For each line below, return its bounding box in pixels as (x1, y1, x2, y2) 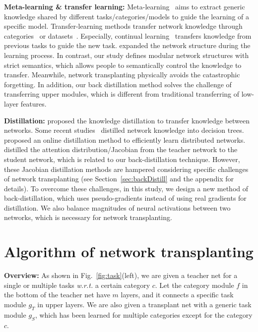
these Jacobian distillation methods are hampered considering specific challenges (4, 164, 249, 174)
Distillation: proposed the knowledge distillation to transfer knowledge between (4, 115, 250, 125)
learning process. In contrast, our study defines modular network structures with (4, 50, 249, 60)
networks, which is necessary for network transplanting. (4, 212, 172, 222)
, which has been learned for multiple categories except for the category (35, 309, 253, 320)
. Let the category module (155, 279, 234, 290)
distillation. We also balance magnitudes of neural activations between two (4, 202, 231, 213)
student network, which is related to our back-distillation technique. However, (4, 154, 240, 164)
